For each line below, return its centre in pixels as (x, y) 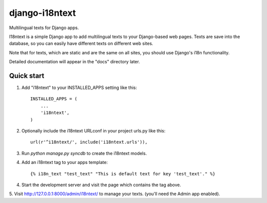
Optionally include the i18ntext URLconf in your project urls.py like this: (93, 130)
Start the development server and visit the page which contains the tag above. (101, 185)
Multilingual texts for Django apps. (44, 28)
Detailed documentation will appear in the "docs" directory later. (75, 62)
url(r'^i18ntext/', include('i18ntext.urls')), (89, 142)
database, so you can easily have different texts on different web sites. (81, 43)
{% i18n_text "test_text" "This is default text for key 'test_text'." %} (123, 174)
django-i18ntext (43, 13)
